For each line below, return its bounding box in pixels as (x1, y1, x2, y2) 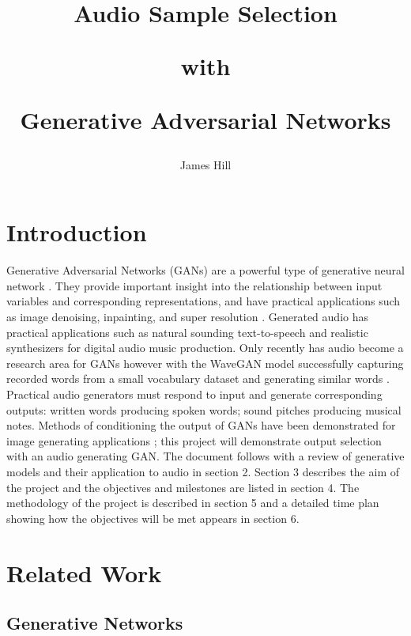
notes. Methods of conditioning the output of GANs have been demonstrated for (6, 417, 396, 433)
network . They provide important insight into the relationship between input (6, 277, 383, 293)
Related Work (6, 556, 162, 589)
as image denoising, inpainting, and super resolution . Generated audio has (6, 309, 368, 325)
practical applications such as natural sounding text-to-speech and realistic (6, 324, 368, 340)
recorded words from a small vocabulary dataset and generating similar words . (6, 370, 390, 387)
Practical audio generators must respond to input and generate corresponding (6, 386, 383, 403)
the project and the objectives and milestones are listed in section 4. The (6, 479, 360, 495)
